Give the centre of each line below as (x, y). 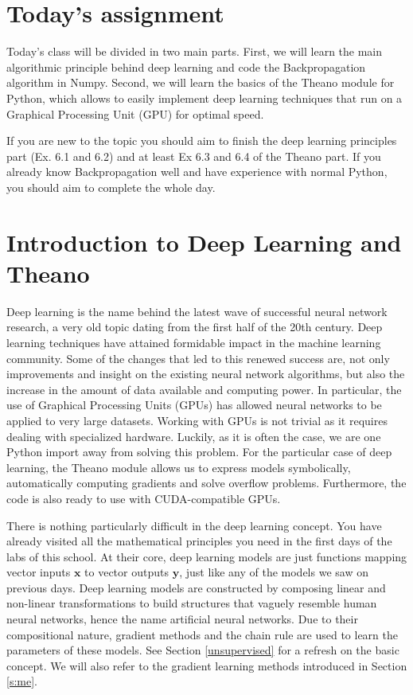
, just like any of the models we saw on (274, 572)
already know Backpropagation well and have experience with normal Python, (197, 172)
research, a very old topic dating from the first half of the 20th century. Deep (195, 327)
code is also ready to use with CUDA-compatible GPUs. (144, 498)
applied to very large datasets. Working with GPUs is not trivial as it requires (197, 420)
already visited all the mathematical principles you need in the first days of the (199, 541)
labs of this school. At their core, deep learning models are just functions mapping (207, 556)
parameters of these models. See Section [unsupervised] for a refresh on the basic (203, 650)
